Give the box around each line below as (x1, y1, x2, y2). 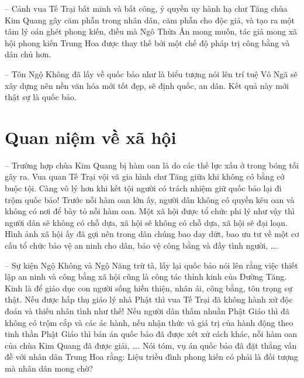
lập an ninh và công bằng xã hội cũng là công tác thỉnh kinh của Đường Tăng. (5, 270, 287, 283)
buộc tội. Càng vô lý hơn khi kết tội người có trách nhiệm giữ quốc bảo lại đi (5, 182, 282, 194)
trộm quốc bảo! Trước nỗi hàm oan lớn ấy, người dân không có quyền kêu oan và (5, 193, 295, 205)
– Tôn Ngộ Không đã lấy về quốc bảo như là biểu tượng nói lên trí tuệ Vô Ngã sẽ (5, 67, 298, 80)
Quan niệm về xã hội (5, 125, 177, 149)
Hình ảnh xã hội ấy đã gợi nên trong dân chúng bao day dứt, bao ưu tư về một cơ (5, 228, 299, 240)
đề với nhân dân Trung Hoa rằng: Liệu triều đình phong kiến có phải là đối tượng (5, 350, 298, 363)
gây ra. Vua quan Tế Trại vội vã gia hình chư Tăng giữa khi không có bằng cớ (5, 170, 285, 183)
